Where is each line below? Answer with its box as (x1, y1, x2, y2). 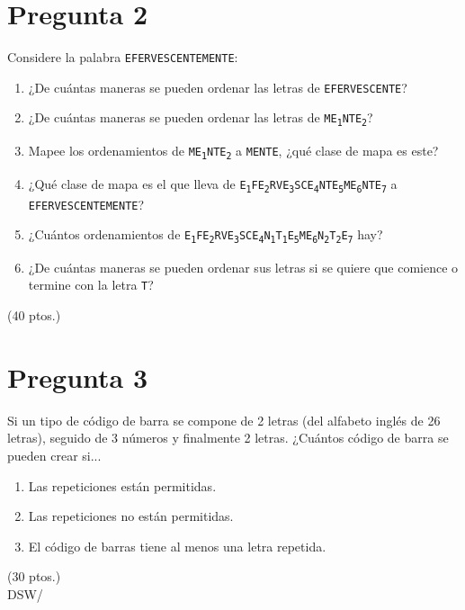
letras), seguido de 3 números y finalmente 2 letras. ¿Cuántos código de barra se (7, 428, 449, 447)
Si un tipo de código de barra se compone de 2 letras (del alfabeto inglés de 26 (7, 410, 441, 429)
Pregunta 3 (7, 358, 148, 395)
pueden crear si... (7, 446, 102, 464)
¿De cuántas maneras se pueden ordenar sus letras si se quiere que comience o (28, 257, 459, 276)
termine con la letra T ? (28, 275, 154, 294)
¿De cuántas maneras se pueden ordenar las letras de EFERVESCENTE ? (28, 77, 407, 96)
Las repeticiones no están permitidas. (28, 507, 234, 525)
